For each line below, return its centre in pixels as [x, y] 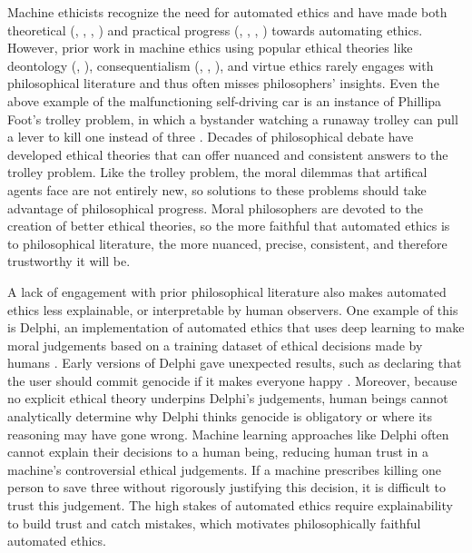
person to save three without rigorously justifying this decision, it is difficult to [226, 487]
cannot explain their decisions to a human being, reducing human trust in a [218, 452]
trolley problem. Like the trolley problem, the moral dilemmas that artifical [217, 172]
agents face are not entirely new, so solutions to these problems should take [217, 189]
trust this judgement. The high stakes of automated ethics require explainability [230, 505]
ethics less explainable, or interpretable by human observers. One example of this [233, 309]
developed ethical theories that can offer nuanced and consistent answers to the [228, 154]
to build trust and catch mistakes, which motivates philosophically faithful [214, 523]
